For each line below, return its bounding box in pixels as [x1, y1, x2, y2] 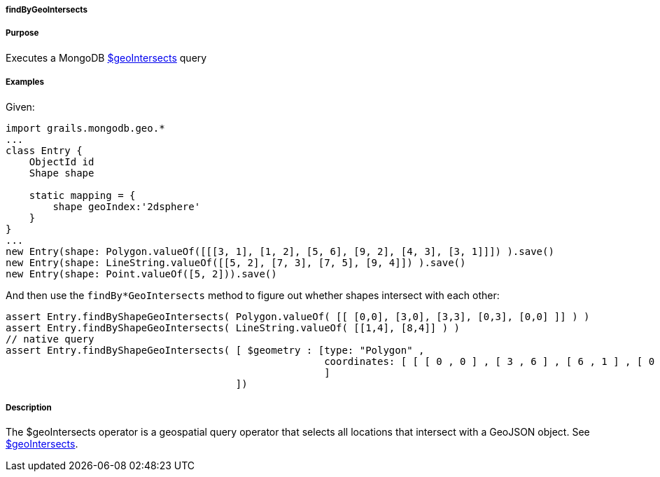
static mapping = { [29, 189, 136, 201]
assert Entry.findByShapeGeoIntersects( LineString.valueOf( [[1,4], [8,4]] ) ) [6, 322, 461, 333]
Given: [6, 100, 35, 113]
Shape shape [29, 167, 94, 179]
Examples [6, 77, 44, 88]
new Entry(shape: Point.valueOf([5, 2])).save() [6, 268, 277, 279]
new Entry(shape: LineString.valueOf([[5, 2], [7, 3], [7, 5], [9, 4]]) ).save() [6, 256, 466, 268]
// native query [6, 333, 94, 345]
